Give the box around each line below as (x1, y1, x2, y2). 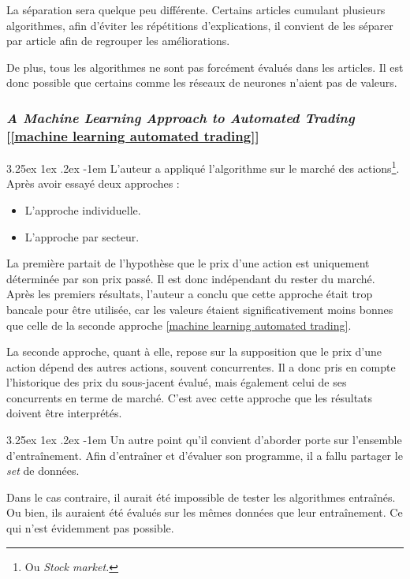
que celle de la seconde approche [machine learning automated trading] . (6, 316, 352, 333)
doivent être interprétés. (6, 405, 122, 421)
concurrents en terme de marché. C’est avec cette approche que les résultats (6, 389, 373, 405)
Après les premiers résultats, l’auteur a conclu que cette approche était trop (6, 286, 373, 302)
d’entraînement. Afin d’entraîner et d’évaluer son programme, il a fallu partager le (6, 446, 403, 463)
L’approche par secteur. (24, 228, 140, 245)
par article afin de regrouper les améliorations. (6, 32, 230, 49)
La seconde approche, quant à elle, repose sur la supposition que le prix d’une (6, 343, 382, 360)
